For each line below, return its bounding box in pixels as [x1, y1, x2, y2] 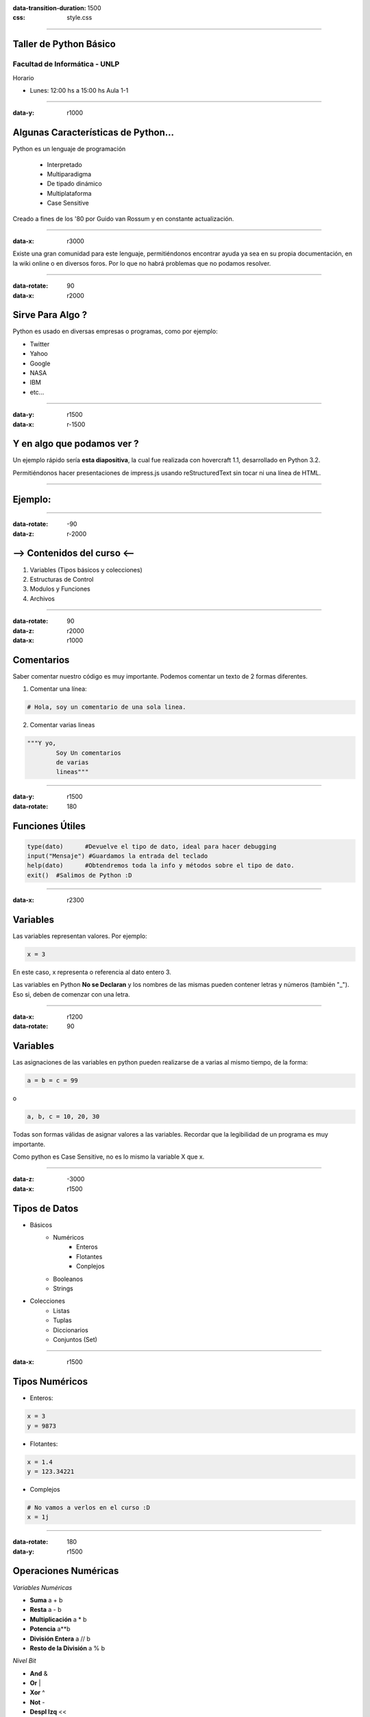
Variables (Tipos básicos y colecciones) [29, 565, 143, 573]
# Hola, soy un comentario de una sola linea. [27, 703, 186, 711]
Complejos [29, 1485, 61, 1493]
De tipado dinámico [47, 179, 102, 188]
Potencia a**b [29, 1625, 71, 1633]
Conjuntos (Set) [53, 1335, 97, 1343]
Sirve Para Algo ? [12, 309, 88, 321]
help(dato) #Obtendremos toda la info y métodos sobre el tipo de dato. [27, 862, 295, 869]
